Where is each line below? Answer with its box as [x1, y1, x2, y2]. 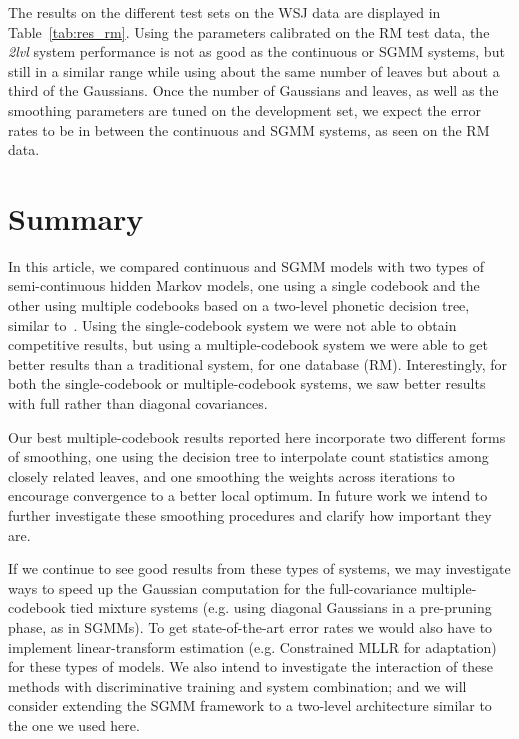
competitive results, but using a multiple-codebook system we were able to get [8, 334, 488, 355]
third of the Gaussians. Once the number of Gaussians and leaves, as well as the [8, 80, 499, 101]
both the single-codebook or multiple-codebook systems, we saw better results [8, 373, 486, 394]
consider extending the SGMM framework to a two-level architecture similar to [8, 695, 492, 716]
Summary [8, 197, 144, 238]
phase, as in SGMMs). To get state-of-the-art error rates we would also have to [8, 616, 493, 637]
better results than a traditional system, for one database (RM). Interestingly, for [8, 353, 508, 374]
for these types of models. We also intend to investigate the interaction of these [8, 656, 494, 677]
